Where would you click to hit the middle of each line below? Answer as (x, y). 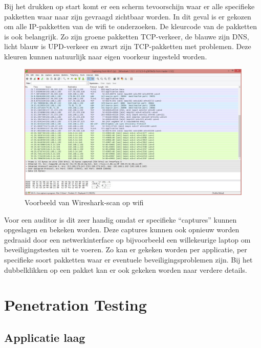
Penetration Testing (75, 305)
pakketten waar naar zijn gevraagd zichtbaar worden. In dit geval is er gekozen (128, 16)
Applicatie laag (45, 337)
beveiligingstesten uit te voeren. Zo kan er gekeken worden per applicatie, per (126, 249)
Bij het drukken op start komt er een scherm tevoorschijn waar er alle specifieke (129, 6)
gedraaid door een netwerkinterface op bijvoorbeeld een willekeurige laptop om (127, 239)
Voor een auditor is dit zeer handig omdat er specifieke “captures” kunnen (121, 219)
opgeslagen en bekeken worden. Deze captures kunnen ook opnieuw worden (122, 230)
